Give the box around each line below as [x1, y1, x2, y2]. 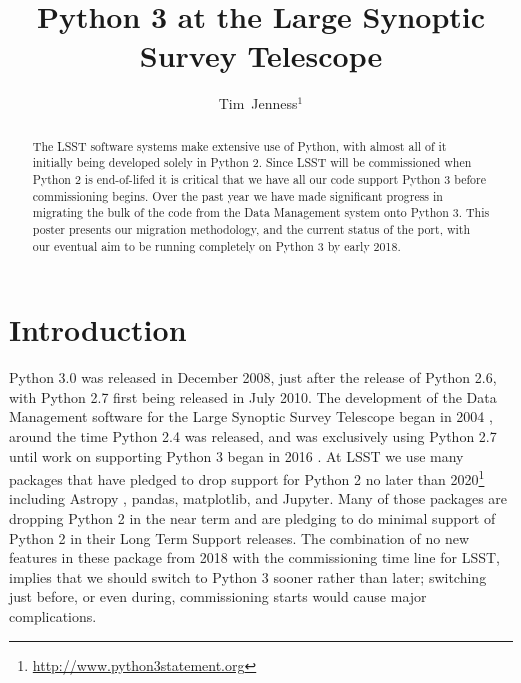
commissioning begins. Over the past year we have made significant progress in [32, 187, 443, 204]
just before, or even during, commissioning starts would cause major [9, 586, 427, 607]
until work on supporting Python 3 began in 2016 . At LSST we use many [9, 445, 464, 466]
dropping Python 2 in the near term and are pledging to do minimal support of [9, 508, 496, 529]
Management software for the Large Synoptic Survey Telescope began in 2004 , [9, 406, 493, 427]
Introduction [9, 309, 187, 350]
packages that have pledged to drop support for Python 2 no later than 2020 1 [9, 466, 485, 489]
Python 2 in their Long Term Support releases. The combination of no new [9, 527, 469, 548]
